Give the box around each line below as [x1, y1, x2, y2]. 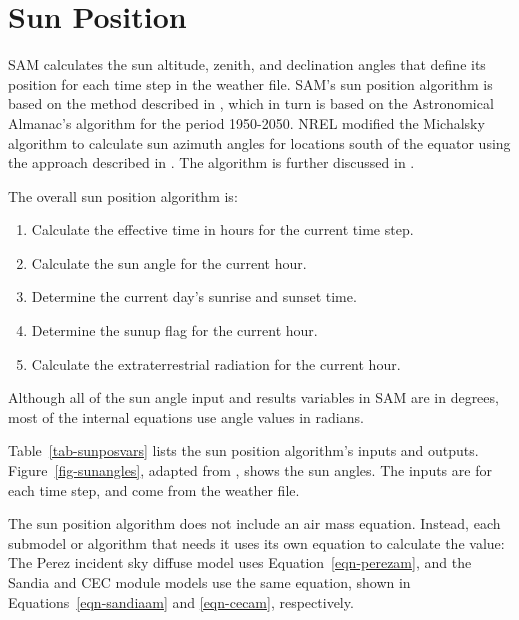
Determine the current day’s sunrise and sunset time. [31, 286, 357, 307]
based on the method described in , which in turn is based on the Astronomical [8, 93, 494, 114]
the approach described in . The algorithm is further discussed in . [8, 152, 415, 173]
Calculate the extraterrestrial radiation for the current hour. [31, 353, 401, 374]
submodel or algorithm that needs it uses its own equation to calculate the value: [8, 532, 505, 553]
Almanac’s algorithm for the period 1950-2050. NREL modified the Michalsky [8, 112, 485, 133]
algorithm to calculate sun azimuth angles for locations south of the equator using [8, 132, 511, 153]
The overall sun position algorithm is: [8, 185, 238, 206]
